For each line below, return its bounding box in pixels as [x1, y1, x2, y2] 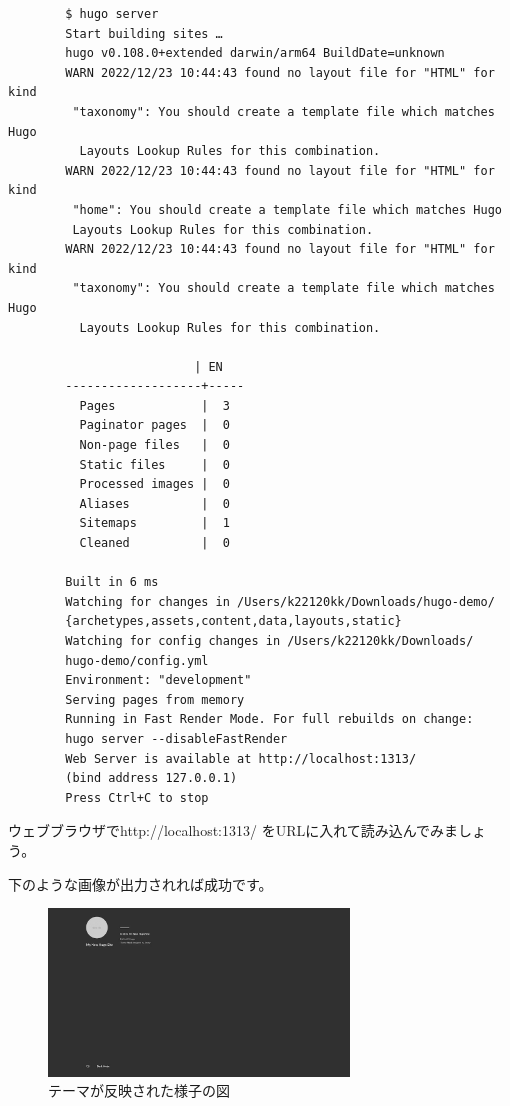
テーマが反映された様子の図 [48, 1080, 230, 1101]
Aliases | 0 [79, 496, 230, 511]
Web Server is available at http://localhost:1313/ [65, 751, 417, 766]
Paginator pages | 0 [79, 418, 230, 433]
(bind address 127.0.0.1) [65, 771, 238, 786]
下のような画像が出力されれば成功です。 [8, 873, 273, 894]
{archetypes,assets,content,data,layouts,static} [65, 614, 402, 629]
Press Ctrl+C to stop [65, 790, 209, 805]
